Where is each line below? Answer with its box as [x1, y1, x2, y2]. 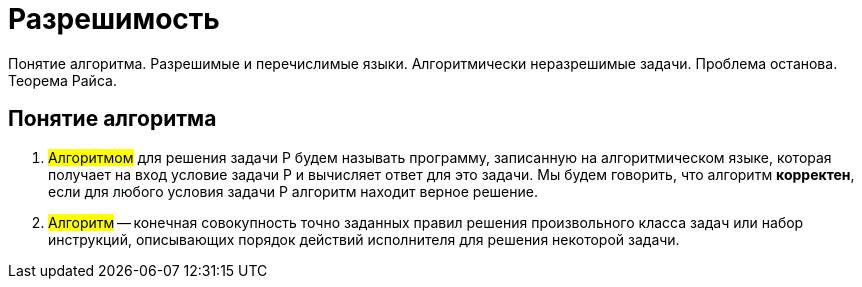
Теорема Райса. [8, 71, 117, 89]
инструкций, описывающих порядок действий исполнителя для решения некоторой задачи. [48, 230, 680, 248]
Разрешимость [8, 2, 220, 36]
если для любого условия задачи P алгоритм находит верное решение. [48, 182, 538, 200]
